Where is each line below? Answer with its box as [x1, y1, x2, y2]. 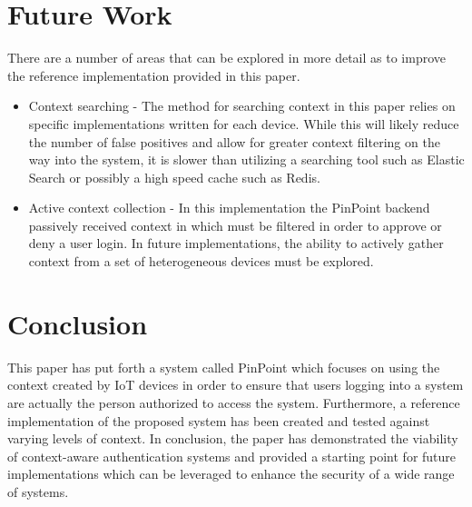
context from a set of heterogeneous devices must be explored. [28, 252, 374, 271]
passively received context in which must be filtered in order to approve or [28, 215, 442, 234]
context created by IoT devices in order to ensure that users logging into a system [7, 375, 464, 394]
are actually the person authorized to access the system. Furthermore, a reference [7, 393, 460, 412]
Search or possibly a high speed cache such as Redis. [28, 167, 320, 186]
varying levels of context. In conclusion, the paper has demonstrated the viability [7, 429, 458, 448]
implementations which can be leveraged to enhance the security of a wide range [7, 464, 455, 483]
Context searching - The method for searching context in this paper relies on [28, 96, 456, 115]
